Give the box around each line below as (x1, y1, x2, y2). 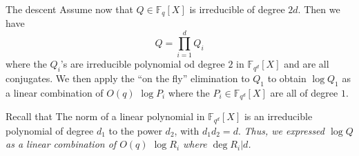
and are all (284, 57, 329, 71)
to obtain (267, 70, 307, 85)
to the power (108, 123, 162, 137)
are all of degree (270, 85, 338, 99)
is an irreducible (244, 109, 313, 124)
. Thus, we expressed (237, 123, 325, 137)
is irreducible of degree (189, 2, 285, 16)
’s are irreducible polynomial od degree (60, 57, 225, 71)
